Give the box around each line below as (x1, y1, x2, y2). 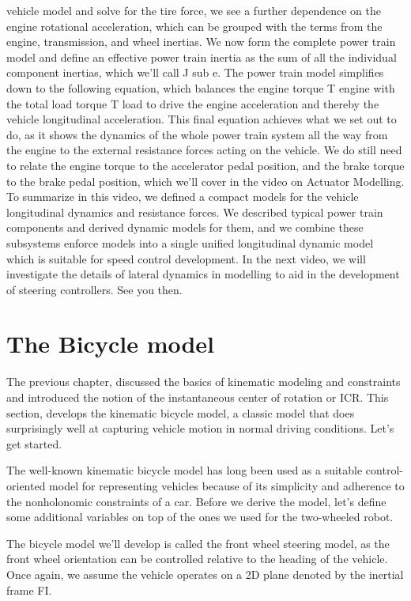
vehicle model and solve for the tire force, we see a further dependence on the (6, 2, 381, 18)
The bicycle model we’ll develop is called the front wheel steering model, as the (6, 535, 390, 551)
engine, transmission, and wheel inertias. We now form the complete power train (6, 33, 396, 50)
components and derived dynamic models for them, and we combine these (6, 219, 364, 236)
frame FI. (6, 581, 52, 598)
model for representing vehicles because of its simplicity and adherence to (49, 477, 405, 493)
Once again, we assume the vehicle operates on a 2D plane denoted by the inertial (6, 565, 404, 582)
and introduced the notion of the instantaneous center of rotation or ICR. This (6, 389, 389, 405)
